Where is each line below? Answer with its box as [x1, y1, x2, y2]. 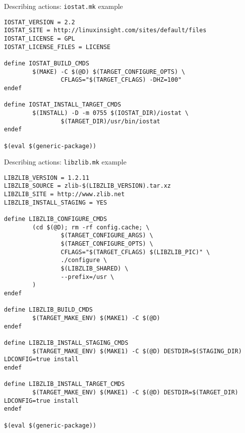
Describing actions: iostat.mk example [4, 1, 123, 11]
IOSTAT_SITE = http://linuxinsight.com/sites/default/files [4, 27, 207, 34]
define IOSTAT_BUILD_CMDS [4, 59, 89, 67]
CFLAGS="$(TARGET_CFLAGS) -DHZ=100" [61, 76, 182, 84]
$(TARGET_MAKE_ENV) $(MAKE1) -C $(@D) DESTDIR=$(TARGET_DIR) [32, 388, 239, 396]
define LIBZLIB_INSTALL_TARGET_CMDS [4, 380, 125, 388]
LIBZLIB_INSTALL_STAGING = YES [4, 199, 107, 206]
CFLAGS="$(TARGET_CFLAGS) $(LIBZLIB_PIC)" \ [61, 248, 210, 256]
